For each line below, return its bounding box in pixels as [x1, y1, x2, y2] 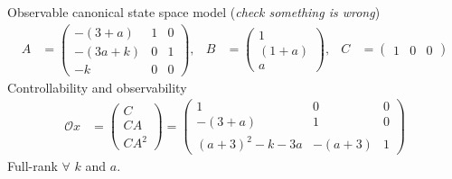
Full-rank [7, 157, 58, 175]
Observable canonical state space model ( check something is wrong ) [7, 3, 381, 21]
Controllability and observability [7, 77, 187, 96]
